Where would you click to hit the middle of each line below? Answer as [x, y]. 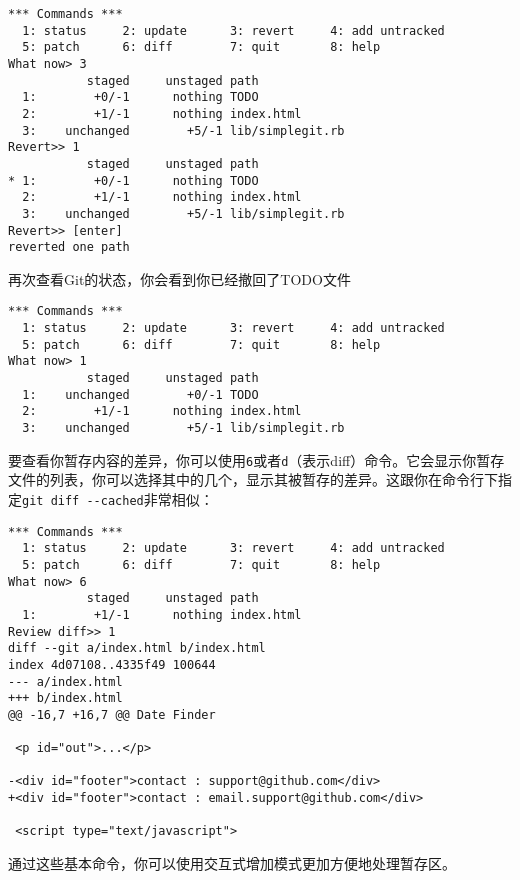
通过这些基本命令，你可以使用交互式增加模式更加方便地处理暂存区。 [232, 863]
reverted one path [69, 247]
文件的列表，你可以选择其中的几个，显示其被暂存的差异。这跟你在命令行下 [253, 479]
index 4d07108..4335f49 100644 [112, 664]
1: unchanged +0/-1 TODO [140, 394]
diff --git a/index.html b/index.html [137, 648]
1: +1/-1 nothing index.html [162, 614]
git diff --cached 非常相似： [118, 498]
